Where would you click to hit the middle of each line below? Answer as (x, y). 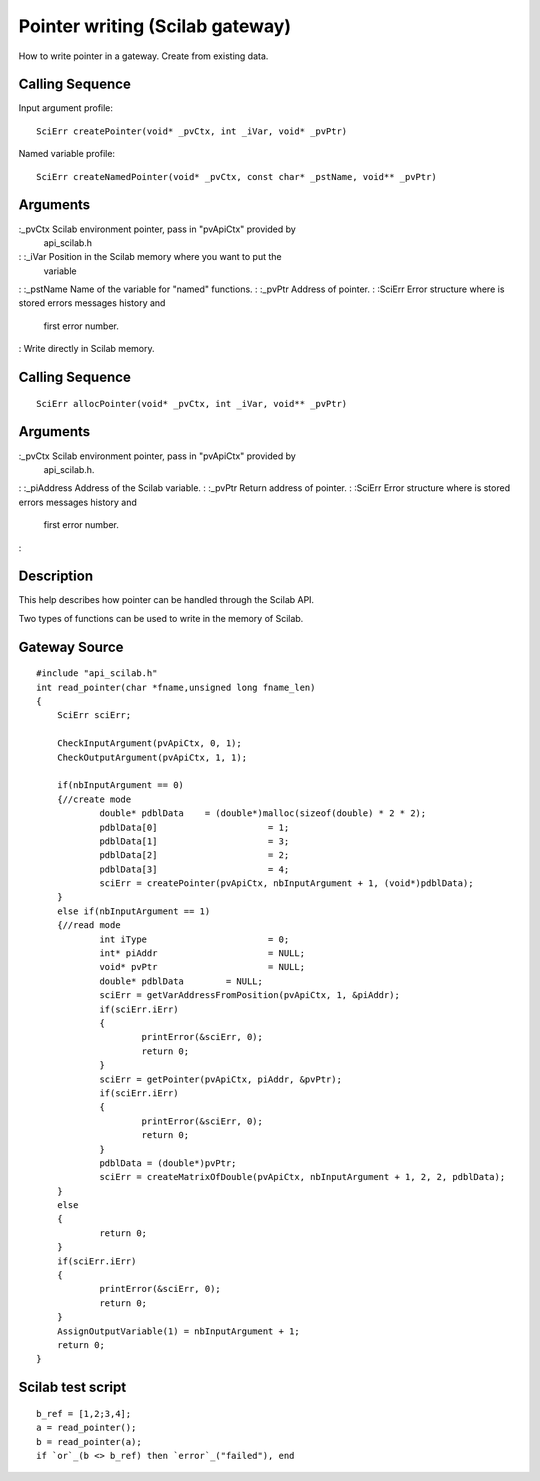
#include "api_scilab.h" (97, 673)
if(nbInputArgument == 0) (120, 785)
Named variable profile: (66, 154)
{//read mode (88, 925)
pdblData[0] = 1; (194, 827)
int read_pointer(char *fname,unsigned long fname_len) (176, 687)
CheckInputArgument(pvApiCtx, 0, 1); (149, 743)
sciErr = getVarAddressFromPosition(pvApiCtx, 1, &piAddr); (249, 995)
